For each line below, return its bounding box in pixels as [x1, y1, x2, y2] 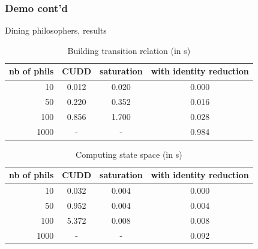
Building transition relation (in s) [67, 44, 191, 56]
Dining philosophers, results [5, 24, 107, 37]
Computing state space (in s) [76, 148, 182, 160]
